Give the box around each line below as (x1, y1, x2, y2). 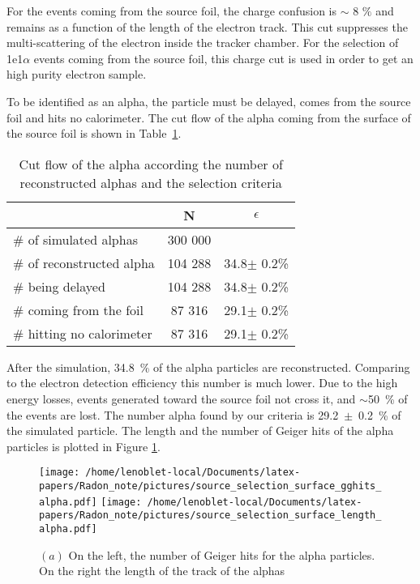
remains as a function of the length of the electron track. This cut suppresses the (6, 18, 408, 35)
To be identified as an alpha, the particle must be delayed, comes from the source (6, 92, 411, 109)
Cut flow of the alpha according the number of (19, 154, 283, 173)
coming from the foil (28, 300, 144, 319)
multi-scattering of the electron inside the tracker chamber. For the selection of (6, 34, 399, 51)
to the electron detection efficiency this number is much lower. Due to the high (6, 374, 398, 391)
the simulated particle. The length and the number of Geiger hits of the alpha (6, 422, 394, 439)
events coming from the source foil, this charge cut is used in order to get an (33, 49, 414, 66)
